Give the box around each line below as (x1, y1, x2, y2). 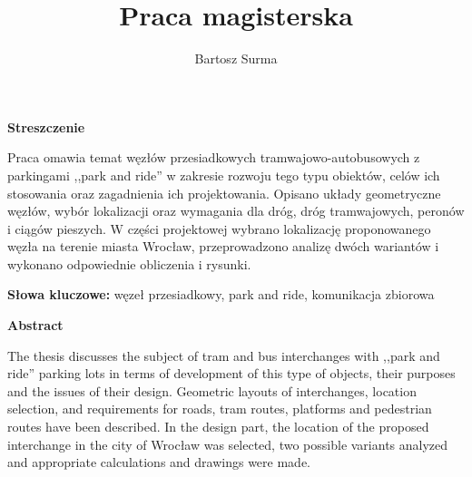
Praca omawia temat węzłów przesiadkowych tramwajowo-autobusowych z (7, 148, 420, 167)
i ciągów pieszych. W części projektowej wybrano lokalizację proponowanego (7, 219, 431, 238)
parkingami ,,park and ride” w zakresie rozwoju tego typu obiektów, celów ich (7, 165, 440, 184)
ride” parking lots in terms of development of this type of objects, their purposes (7, 364, 456, 383)
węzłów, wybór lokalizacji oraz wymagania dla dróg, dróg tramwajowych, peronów (7, 201, 465, 220)
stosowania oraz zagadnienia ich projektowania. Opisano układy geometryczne (7, 183, 441, 202)
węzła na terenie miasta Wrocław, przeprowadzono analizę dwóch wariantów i (7, 237, 439, 256)
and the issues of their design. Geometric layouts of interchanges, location (7, 381, 417, 400)
